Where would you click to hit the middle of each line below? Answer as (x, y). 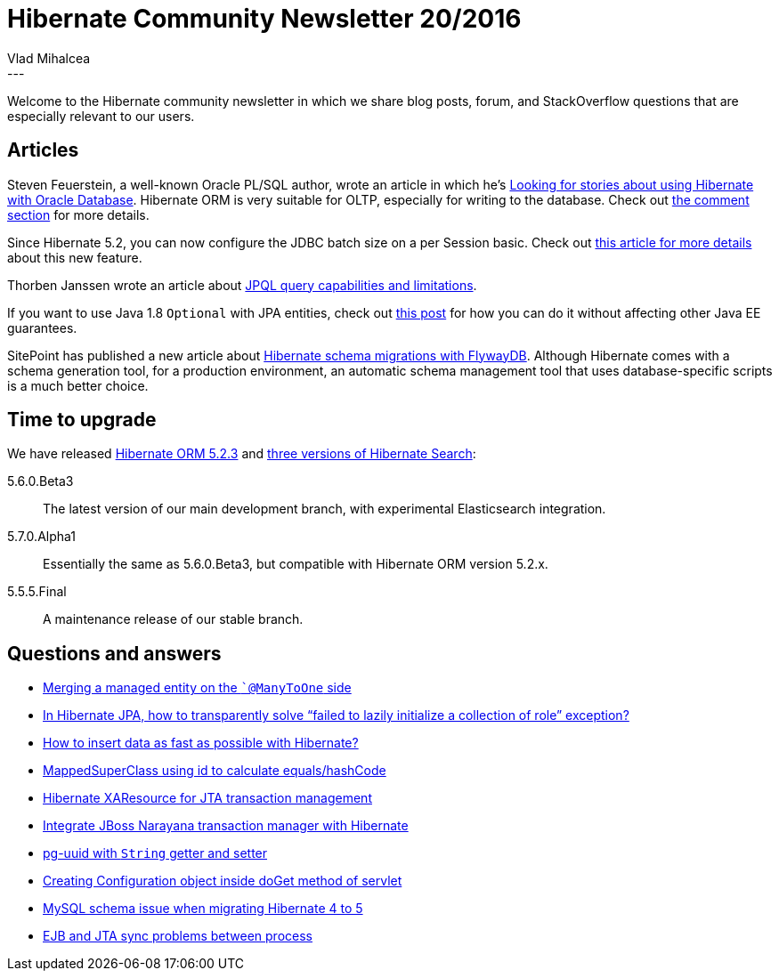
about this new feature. (75, 257)
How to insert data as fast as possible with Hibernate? (201, 743)
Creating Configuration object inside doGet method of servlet (223, 881)
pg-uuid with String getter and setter (155, 853)
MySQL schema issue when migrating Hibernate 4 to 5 (203, 909)
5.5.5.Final (37, 592)
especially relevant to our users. (101, 116)
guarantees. (42, 327)
